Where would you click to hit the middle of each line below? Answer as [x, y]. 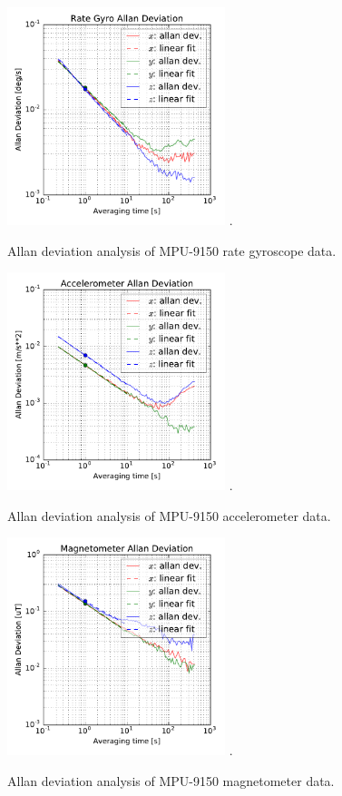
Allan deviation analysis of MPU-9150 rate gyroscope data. [172, 250]
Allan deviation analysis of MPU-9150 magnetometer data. [171, 780]
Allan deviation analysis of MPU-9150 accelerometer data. [169, 515]
